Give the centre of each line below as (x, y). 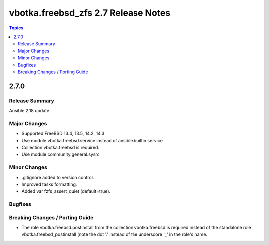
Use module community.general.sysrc (61, 154)
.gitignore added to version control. (58, 177)
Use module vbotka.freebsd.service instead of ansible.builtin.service (92, 140)
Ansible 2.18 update (29, 111)
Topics (16, 28)
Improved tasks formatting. (49, 184)
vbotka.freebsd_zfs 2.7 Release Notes (90, 13)
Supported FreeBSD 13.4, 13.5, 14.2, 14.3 (63, 133)
